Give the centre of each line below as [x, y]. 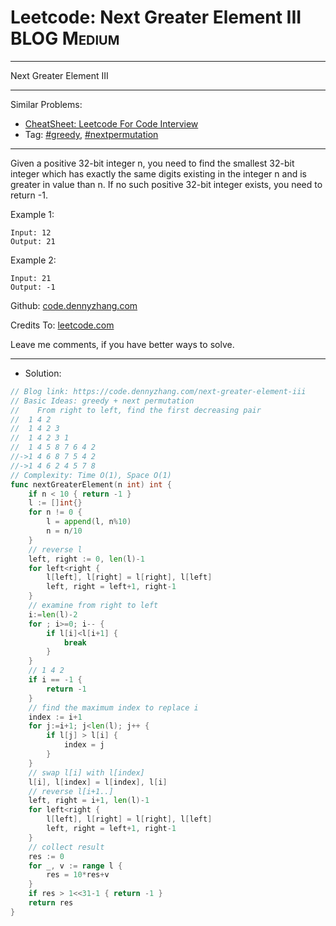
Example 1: [32, 214]
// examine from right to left [93, 606]
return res [51, 903]
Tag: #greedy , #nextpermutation [91, 134]
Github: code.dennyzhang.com [74, 305]
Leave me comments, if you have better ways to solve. [122, 344]
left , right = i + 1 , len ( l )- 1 [89, 801]
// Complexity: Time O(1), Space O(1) [91, 475]
